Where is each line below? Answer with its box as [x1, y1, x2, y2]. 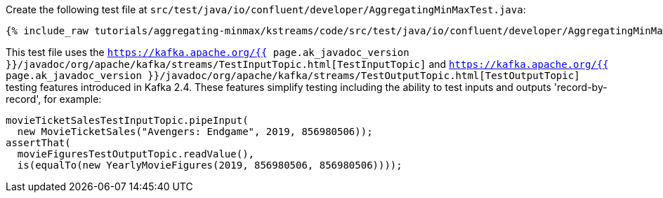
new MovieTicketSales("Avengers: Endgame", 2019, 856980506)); [17, 126, 373, 137]
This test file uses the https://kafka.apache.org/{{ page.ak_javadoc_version [6, 46, 409, 58]
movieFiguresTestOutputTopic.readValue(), [17, 148, 255, 160]
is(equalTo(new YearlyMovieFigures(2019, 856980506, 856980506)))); [17, 160, 402, 171]
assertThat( [6, 137, 71, 148]
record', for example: [6, 93, 102, 105]
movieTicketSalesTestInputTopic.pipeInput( [6, 115, 249, 126]
